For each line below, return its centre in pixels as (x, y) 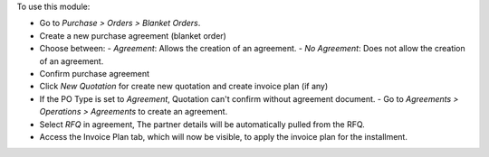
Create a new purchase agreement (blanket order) (133, 35)
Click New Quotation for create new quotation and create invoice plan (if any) (184, 87)
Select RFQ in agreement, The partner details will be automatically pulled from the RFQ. (202, 124)
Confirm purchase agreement (94, 73)
